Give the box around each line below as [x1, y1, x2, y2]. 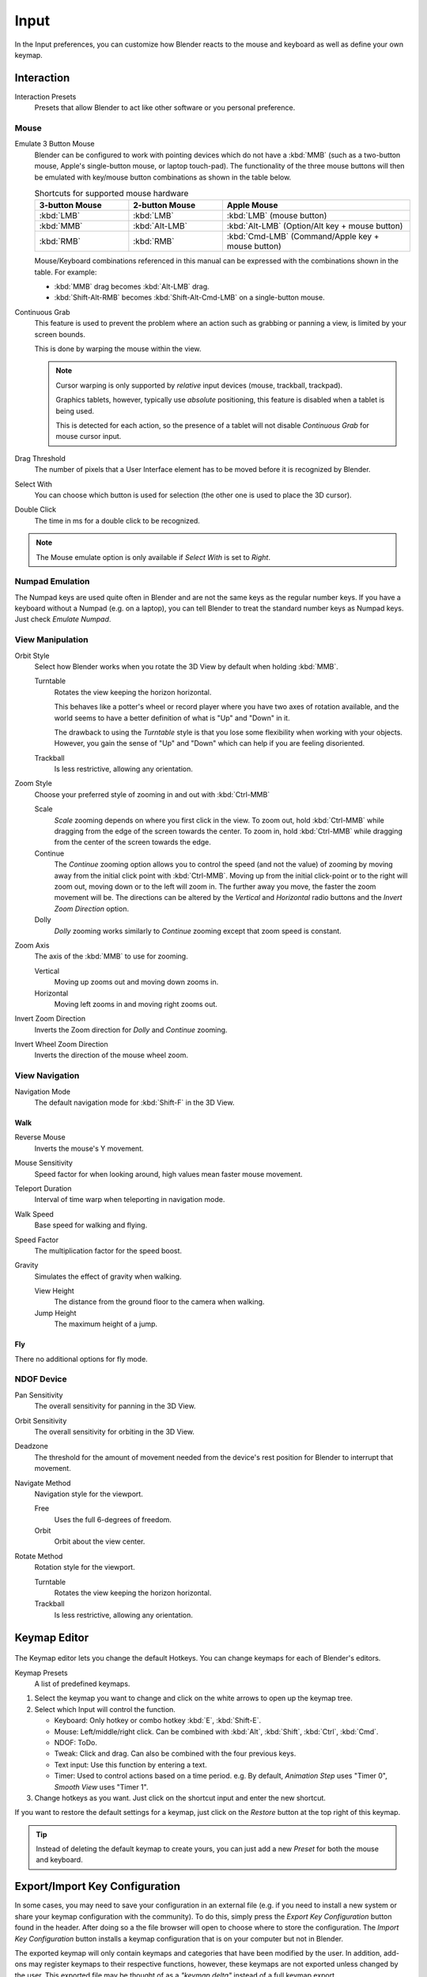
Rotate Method [14, 1551, 63, 1561]
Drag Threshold [14, 453, 66, 463]
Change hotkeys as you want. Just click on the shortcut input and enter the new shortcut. [34, 1793, 326, 1802]
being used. [55, 406, 95, 415]
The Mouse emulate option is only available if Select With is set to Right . [36, 552, 270, 561]
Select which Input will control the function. [34, 1704, 176, 1714]
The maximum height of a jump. [54, 1319, 158, 1329]
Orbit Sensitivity [14, 1416, 67, 1425]
